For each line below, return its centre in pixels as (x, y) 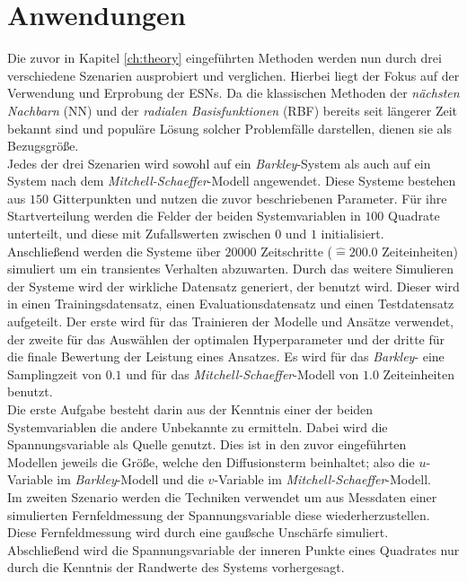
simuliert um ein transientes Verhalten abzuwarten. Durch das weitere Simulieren (230, 269)
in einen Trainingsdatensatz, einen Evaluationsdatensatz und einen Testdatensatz (231, 304)
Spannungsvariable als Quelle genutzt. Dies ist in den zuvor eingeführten (207, 444)
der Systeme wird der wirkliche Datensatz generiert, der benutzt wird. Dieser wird (233, 286)
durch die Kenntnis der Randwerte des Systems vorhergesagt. (176, 567)
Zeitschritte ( (296, 251)
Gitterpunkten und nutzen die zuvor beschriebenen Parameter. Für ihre (250, 198)
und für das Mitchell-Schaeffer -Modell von (242, 374)
